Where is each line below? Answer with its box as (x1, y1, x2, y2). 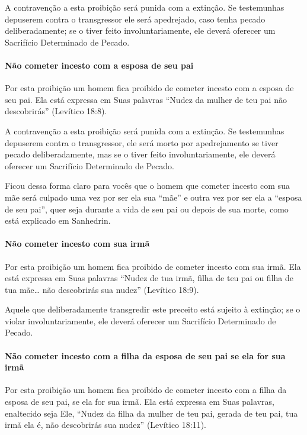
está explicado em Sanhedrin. (5, 214, 111, 227)
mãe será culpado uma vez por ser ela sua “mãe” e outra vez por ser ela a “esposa (5, 191, 302, 203)
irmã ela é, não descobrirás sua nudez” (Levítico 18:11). (5, 418, 207, 431)
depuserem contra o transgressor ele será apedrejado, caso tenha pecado (5, 12, 266, 25)
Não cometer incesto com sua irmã (5, 237, 150, 250)
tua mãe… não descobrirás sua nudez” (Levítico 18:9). (5, 283, 199, 295)
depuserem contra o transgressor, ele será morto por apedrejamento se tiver (5, 136, 279, 149)
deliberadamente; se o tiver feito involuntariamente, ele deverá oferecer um (5, 24, 276, 37)
